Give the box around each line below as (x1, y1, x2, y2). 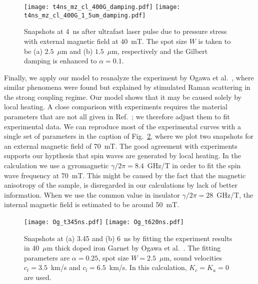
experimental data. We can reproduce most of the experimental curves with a (4, 121, 241, 131)
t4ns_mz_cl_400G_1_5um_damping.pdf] (24, 11, 146, 19)
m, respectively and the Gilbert (111, 45, 208, 56)
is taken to (198, 35, 231, 46)
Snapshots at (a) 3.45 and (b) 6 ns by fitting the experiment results (24, 233, 232, 243)
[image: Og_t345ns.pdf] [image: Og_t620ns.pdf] (24, 219, 184, 226)
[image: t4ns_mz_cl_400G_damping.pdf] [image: (24, 3, 180, 10)
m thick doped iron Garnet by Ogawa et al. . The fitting (46, 243, 221, 253)
